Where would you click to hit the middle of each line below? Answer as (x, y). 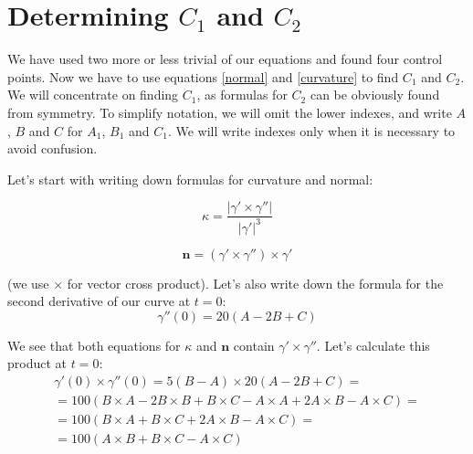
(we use (28, 283)
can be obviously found (375, 95)
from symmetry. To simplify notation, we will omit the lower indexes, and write (230, 112)
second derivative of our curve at (99, 301)
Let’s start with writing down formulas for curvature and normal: (190, 179)
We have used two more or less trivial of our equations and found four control (225, 59)
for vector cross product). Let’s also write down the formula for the (255, 283)
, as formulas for (242, 95)
